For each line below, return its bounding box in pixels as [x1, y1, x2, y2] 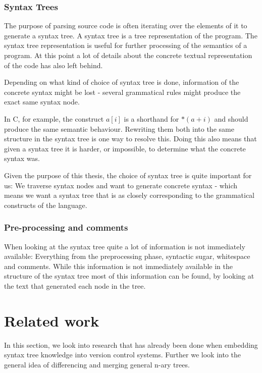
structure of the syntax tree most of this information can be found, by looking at [4, 271, 254, 281]
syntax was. [4, 153, 40, 164]
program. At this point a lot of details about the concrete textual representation [4, 50, 252, 60]
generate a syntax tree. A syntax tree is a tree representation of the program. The [4, 30, 257, 40]
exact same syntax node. [4, 96, 80, 107]
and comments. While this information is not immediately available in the [4, 260, 233, 271]
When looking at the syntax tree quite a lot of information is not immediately [4, 241, 245, 251]
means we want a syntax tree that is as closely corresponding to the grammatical [4, 190, 254, 200]
